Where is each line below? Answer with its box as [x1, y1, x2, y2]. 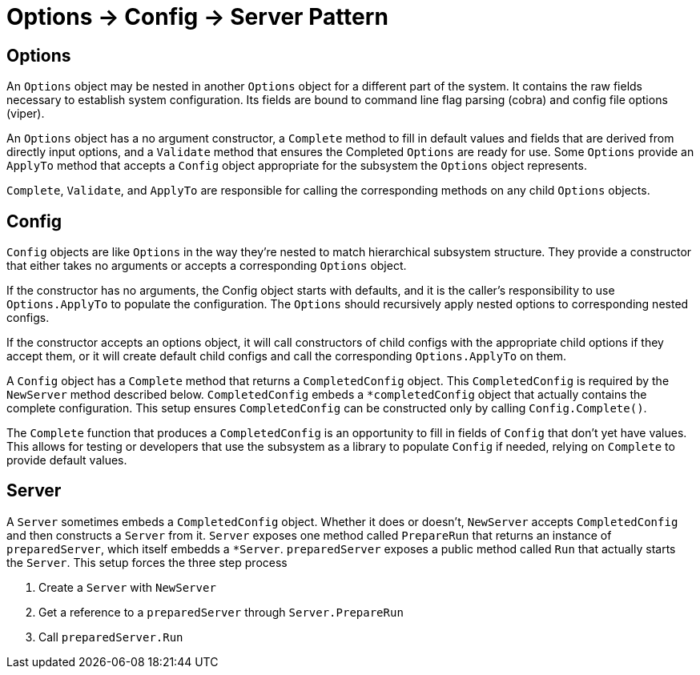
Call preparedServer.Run [38, 629, 183, 644]
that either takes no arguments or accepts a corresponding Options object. [6, 259, 407, 273]
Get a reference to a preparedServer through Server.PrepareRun [38, 605, 404, 619]
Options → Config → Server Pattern [6, 3, 388, 30]
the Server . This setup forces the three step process [6, 555, 288, 569]
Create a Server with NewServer [38, 580, 216, 594]
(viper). [6, 106, 45, 121]
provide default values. [6, 453, 127, 468]
